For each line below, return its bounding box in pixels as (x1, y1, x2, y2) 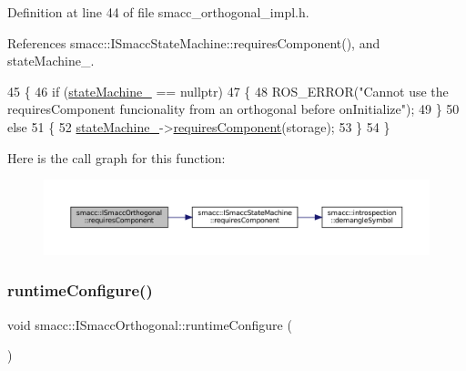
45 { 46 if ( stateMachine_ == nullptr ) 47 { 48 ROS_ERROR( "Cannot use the (7, 81, 449, 100)
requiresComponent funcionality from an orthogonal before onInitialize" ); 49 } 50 (7, 99, 460, 119)
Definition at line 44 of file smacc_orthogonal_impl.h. (7, 3, 309, 21)
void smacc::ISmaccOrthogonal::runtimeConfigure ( (7, 314, 292, 334)
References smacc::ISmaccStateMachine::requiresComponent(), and (7, 33, 380, 52)
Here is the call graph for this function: (7, 148, 226, 167)
